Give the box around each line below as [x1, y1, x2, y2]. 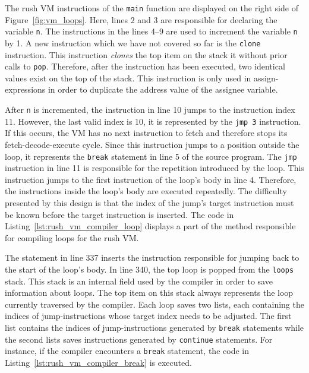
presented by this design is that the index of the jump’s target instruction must [5, 196, 294, 208]
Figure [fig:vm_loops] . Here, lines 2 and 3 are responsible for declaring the [5, 13, 278, 26]
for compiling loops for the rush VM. [5, 231, 139, 244]
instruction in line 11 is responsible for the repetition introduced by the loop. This [5, 162, 304, 174]
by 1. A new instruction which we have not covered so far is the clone [5, 36, 261, 49]
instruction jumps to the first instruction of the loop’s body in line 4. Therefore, [5, 173, 297, 185]
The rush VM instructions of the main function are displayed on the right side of [5, 2, 298, 14]
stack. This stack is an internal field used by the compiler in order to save [5, 274, 273, 287]
